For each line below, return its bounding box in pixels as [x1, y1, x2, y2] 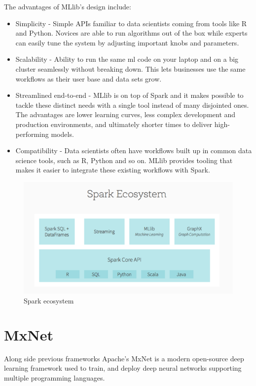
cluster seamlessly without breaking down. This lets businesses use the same [15, 63, 246, 74]
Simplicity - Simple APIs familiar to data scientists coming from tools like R [15, 18, 247, 28]
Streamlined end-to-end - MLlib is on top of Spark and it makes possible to [15, 90, 244, 100]
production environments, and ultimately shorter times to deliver [15, 119, 213, 129]
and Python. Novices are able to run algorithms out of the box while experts [15, 28, 248, 38]
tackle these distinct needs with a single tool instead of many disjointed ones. [15, 99, 249, 110]
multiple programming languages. [4, 372, 105, 383]
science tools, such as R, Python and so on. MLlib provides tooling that [15, 155, 233, 165]
